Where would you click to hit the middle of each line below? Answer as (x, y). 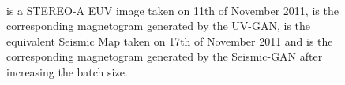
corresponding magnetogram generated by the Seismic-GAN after (165, 56)
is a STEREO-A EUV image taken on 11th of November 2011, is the (172, 10)
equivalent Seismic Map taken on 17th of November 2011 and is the (170, 41)
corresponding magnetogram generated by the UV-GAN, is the (159, 26)
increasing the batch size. (67, 71)
